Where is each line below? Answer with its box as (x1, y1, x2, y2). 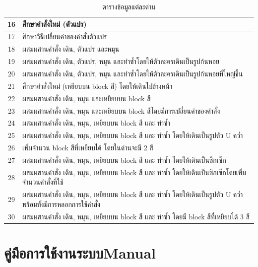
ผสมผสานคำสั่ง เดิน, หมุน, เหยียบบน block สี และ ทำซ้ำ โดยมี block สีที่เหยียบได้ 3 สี (22, 211, 250, 221)
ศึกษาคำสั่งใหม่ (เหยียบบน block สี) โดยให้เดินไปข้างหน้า (22, 80, 173, 91)
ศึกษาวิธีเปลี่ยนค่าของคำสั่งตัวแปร (22, 31, 107, 42)
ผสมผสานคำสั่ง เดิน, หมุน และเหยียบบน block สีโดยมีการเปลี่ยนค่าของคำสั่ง (22, 105, 220, 116)
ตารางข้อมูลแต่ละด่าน (102, 1, 156, 11)
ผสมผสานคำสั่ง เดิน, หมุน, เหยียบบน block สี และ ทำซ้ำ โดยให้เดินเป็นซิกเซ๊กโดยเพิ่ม (22, 167, 246, 177)
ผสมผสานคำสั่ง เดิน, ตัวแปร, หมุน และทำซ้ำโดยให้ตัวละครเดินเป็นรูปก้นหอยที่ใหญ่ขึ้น (22, 68, 243, 78)
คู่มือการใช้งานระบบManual (4, 242, 156, 263)
